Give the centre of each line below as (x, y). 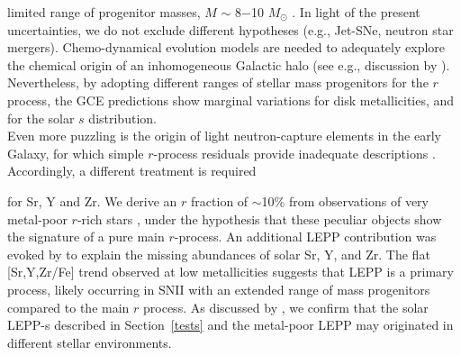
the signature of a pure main (86, 237)
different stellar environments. (90, 342)
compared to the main (68, 307)
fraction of (220, 200)
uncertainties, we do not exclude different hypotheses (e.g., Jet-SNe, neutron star (230, 29)
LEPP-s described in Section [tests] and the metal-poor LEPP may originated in (230, 325)
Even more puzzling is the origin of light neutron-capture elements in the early (224, 136)
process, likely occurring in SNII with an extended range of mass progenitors (219, 289)
